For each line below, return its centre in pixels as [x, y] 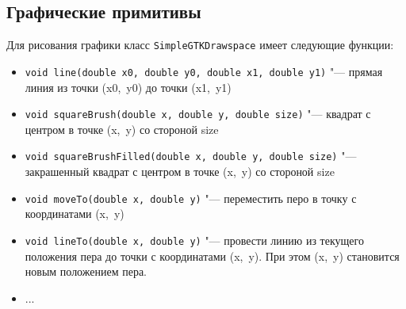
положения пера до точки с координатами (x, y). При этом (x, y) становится [212, 256]
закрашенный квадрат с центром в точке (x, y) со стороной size [180, 172]
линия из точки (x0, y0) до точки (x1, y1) [128, 87]
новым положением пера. [86, 271]
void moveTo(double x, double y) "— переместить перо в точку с [191, 198]
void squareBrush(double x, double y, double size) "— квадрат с [198, 114]
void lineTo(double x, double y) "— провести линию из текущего [194, 240]
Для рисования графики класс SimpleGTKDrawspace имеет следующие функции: [200, 45]
